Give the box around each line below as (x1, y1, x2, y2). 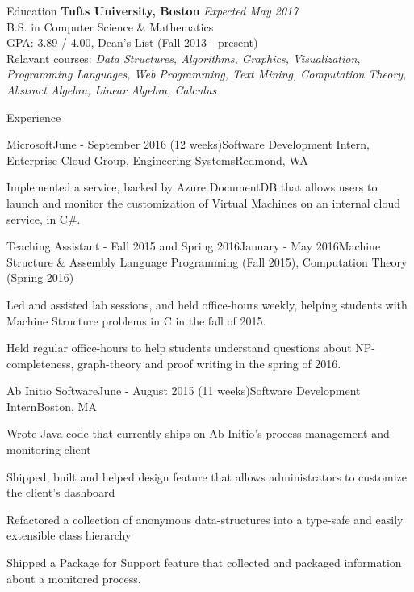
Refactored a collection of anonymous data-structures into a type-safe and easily (6, 510, 404, 527)
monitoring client (6, 441, 91, 458)
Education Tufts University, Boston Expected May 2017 (6, 2, 299, 19)
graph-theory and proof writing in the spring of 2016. (77, 355, 341, 372)
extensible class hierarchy (6, 527, 132, 544)
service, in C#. (6, 210, 81, 227)
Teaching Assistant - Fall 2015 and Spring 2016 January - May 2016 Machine (6, 237, 381, 254)
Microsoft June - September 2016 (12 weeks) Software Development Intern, (6, 136, 370, 153)
